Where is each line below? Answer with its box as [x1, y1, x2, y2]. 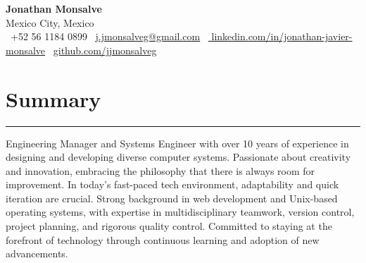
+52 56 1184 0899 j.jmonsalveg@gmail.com [10, 29, 201, 44]
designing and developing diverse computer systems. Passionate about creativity [6, 149, 351, 164]
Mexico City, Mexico [6, 15, 94, 30]
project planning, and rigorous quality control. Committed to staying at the [6, 219, 332, 233]
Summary [6, 84, 101, 113]
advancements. [6, 246, 68, 261]
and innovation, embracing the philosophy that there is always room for [6, 163, 315, 178]
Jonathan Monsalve [6, 1, 102, 16]
